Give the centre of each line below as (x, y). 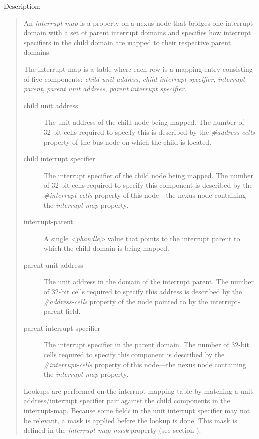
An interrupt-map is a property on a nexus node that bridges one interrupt (138, 23)
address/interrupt (51, 400)
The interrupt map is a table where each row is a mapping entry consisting (138, 69)
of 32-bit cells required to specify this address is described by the (143, 291)
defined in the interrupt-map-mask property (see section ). (112, 430)
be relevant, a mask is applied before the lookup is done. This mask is (130, 420)
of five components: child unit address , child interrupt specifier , (120, 79)
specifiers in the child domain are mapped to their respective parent (127, 42)
